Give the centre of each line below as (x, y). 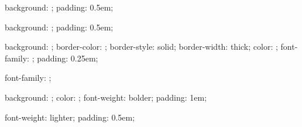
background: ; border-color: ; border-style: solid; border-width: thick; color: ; (141, 47)
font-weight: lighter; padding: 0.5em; (70, 117)
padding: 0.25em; (68, 58)
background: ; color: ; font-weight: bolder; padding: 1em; (106, 97)
